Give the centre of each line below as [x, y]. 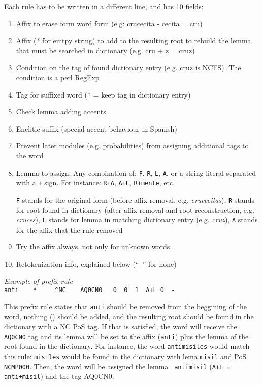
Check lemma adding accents [61, 111]
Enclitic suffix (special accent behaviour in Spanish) [96, 128]
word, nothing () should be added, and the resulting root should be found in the [129, 316]
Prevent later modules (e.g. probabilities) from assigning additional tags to [132, 146]
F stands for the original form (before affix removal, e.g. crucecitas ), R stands [135, 199]
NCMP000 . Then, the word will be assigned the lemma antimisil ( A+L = [117, 366]
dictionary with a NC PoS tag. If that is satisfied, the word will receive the [121, 326]
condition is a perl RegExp [58, 77]
